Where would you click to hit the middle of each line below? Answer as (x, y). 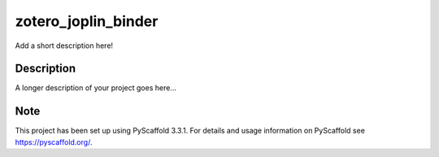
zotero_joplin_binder (87, 21)
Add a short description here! (64, 46)
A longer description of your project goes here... (96, 88)
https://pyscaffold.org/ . (54, 142)
